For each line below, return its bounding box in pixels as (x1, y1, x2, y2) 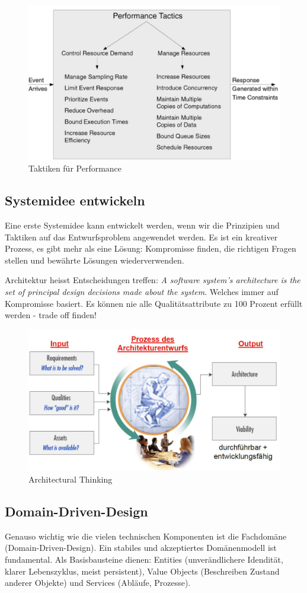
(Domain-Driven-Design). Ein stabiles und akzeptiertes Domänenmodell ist (5, 541, 277, 554)
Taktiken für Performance (28, 162, 122, 175)
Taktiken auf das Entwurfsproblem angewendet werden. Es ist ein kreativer (5, 230, 278, 243)
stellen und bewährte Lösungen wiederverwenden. (5, 253, 184, 266)
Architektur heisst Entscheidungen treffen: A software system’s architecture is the (5, 274, 300, 286)
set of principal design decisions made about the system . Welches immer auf (5, 286, 279, 298)
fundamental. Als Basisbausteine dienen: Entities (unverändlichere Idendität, (5, 553, 283, 565)
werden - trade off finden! (5, 309, 97, 321)
